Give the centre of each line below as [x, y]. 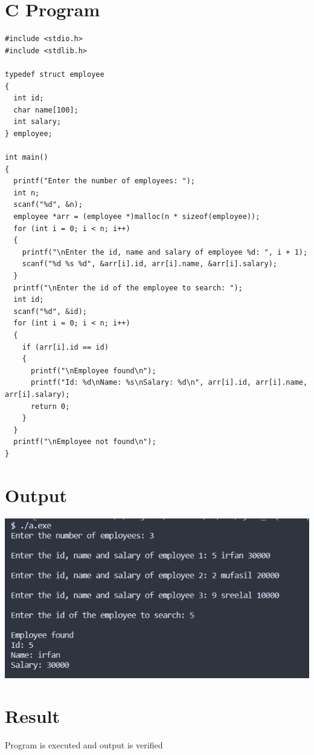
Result [32, 716]
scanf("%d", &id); [50, 311]
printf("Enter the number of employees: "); [104, 181]
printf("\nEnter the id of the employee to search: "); [128, 288]
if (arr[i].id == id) [65, 347]
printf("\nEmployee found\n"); [93, 371]
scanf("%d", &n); [48, 205]
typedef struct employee [55, 74]
